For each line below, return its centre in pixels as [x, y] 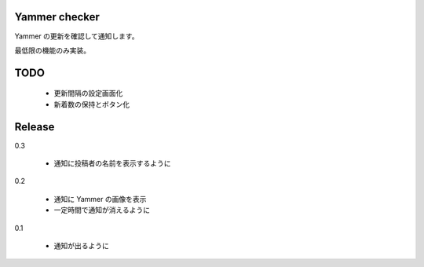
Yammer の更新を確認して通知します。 [77, 36]
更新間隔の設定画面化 [88, 93]
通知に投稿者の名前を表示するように [112, 163]
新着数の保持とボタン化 [91, 104]
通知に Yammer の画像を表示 [100, 199]
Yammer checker [57, 17]
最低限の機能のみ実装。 [52, 50]
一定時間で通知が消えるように [102, 210]
